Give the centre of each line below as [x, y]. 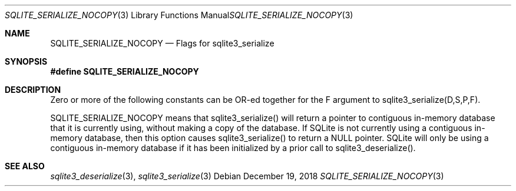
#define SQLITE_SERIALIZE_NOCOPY [125, 71]
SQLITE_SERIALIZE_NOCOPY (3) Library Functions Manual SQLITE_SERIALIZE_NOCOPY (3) [179, 15]
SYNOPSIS [26, 61]
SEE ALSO [25, 166]
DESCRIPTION [33, 90]
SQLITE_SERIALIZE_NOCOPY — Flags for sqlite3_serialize [162, 43]
